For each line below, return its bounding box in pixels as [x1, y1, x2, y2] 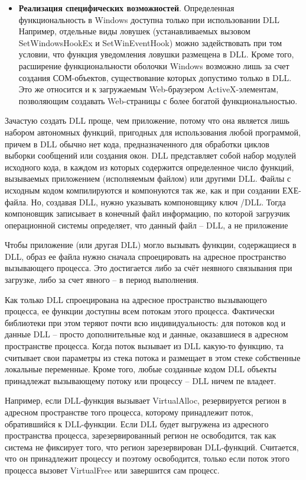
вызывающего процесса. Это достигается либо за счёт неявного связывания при [5, 262, 292, 274]
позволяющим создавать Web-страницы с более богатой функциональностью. [18, 94, 298, 107]
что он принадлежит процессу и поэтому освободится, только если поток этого [5, 452, 289, 465]
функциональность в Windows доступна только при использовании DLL [18, 13, 280, 25]
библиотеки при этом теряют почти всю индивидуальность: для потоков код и [5, 316, 286, 328]
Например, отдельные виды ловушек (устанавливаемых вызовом [18, 25, 250, 37]
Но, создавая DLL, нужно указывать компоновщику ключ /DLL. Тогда [31, 195, 286, 208]
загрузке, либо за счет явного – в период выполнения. [5, 273, 199, 286]
